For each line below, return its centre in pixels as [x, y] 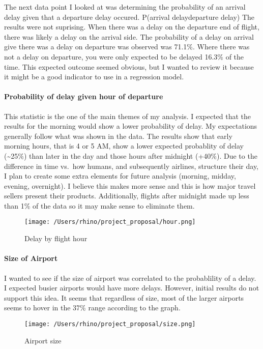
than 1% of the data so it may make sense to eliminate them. [99, 205]
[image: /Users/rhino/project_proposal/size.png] [110, 324]
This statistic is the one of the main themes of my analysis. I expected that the [128, 116]
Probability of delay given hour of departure [84, 96]
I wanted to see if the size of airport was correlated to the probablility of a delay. [130, 278]
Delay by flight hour [56, 238]
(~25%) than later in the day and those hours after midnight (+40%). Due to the [131, 155]
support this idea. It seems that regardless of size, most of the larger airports [124, 297]
